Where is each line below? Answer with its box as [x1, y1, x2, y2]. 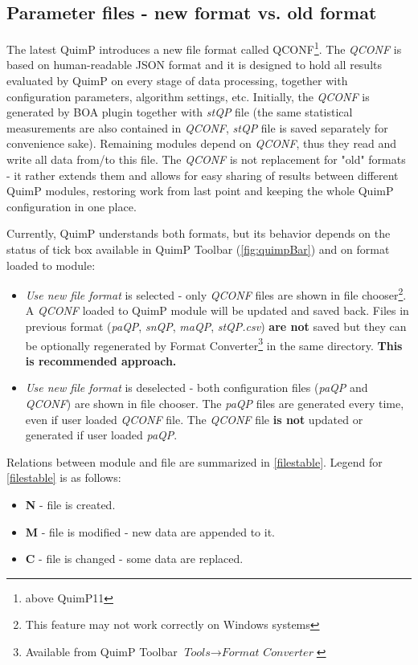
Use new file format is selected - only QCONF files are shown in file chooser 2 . [25, 284, 407, 303]
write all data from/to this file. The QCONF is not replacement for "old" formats [6, 151, 406, 168]
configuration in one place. [6, 198, 137, 214]
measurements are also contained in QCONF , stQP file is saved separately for [6, 119, 388, 136]
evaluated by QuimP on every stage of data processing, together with [6, 72, 348, 89]
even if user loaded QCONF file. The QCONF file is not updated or [25, 410, 363, 427]
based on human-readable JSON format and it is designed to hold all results [6, 56, 382, 73]
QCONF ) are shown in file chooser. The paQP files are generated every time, [25, 395, 404, 412]
